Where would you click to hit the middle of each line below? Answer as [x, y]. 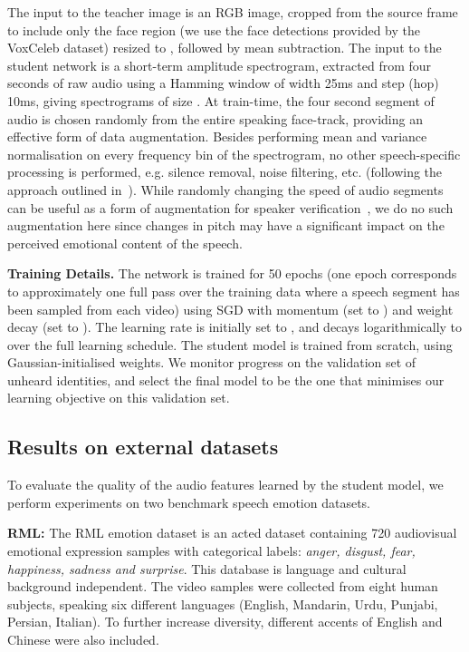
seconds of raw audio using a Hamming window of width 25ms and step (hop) [223, 83]
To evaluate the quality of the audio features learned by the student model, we [225, 485]
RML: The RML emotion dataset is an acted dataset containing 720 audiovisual [232, 533]
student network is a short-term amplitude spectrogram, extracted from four [220, 65]
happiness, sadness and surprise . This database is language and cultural [207, 568]
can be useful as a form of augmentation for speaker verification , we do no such [230, 207]
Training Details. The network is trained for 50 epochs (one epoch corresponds [232, 273]
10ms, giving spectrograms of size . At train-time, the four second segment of [221, 100]
